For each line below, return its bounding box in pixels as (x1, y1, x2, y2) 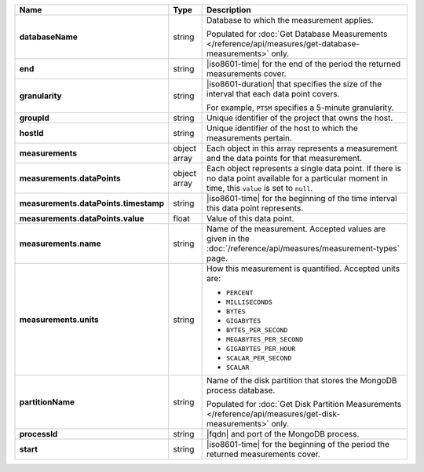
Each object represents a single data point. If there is (206, 163, 402, 174)
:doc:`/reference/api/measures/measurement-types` (206, 243, 400, 254)
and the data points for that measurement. (206, 153, 363, 163)
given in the (206, 233, 250, 243)
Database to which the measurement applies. (206, 15, 374, 25)
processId (19, 429, 58, 439)
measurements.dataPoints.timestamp (19, 198, 165, 208)
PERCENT (225, 289, 254, 297)
